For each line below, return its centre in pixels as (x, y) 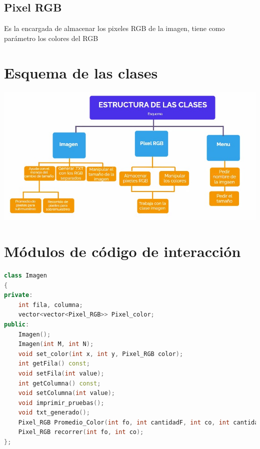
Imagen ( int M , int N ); (56, 344)
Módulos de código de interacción (122, 251)
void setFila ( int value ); (61, 373)
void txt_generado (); (54, 413)
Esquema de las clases (81, 72)
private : (18, 295)
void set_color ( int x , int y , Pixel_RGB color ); (101, 354)
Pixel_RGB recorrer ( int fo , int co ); (81, 432)
